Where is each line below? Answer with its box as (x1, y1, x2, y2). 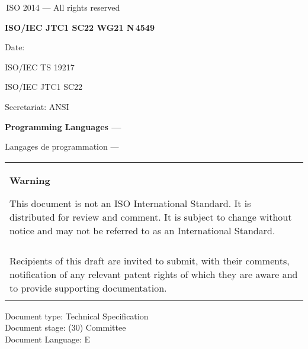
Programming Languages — (5, 120, 121, 133)
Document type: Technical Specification (5, 309, 149, 322)
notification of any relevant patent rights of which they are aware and (9, 267, 298, 281)
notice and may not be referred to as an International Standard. (9, 223, 275, 237)
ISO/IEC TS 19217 (5, 60, 75, 73)
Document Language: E (5, 332, 91, 345)
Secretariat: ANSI (5, 100, 69, 112)
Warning (9, 173, 50, 187)
